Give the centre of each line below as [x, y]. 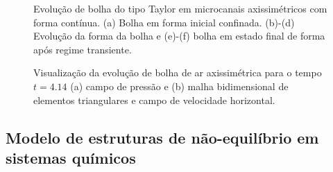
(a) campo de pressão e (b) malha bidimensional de [179, 86]
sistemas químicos [71, 157]
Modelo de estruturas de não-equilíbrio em [162, 137]
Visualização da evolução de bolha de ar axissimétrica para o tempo [178, 72]
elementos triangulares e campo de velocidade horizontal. [154, 100]
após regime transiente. [83, 49]
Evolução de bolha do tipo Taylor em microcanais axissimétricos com [180, 8]
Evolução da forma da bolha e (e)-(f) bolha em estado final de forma [179, 36]
